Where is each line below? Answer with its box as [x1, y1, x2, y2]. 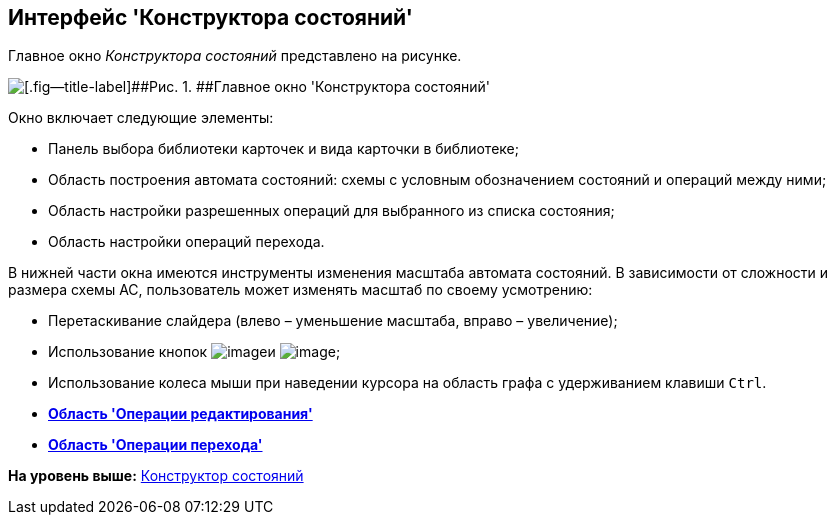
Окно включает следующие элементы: [8, 109, 274, 127]
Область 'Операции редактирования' [48, 405, 313, 423]
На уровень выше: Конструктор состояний [8, 467, 304, 485]
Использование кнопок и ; [48, 343, 341, 361]
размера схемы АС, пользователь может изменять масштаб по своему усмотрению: [8, 281, 593, 299]
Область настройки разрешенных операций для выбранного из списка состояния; [48, 202, 615, 220]
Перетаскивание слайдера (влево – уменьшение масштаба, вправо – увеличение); [48, 312, 618, 330]
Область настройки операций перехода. [48, 233, 325, 251]
